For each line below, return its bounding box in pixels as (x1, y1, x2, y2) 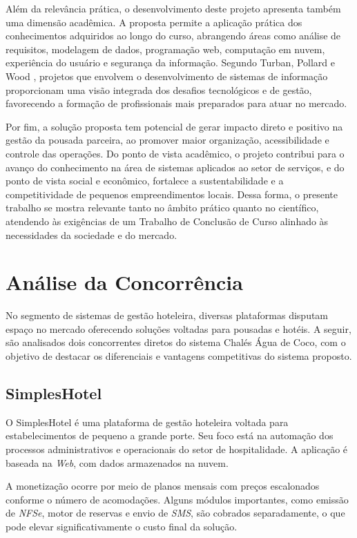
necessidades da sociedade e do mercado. (6, 227, 177, 242)
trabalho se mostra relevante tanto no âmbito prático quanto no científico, (6, 200, 319, 215)
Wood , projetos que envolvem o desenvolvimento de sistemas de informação (6, 68, 328, 83)
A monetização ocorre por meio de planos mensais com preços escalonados (6, 479, 320, 493)
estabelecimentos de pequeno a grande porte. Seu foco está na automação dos (6, 428, 334, 443)
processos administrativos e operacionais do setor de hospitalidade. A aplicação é (6, 441, 348, 456)
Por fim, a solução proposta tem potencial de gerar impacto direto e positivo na (6, 119, 343, 133)
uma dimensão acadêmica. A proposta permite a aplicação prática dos (6, 15, 302, 29)
